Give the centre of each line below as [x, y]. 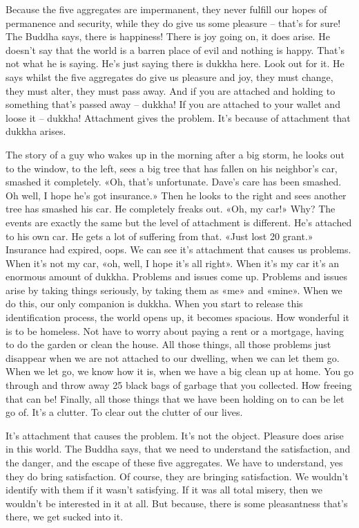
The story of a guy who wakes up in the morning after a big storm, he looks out [175, 154]
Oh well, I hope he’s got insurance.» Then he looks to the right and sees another [176, 195]
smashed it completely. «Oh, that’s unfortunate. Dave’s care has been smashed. [174, 182]
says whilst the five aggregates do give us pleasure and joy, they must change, [169, 76]
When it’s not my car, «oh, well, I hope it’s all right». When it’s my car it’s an [173, 263]
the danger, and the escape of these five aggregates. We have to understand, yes [174, 462]
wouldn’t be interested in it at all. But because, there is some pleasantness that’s [177, 503]
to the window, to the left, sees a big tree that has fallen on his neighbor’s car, [172, 168]
